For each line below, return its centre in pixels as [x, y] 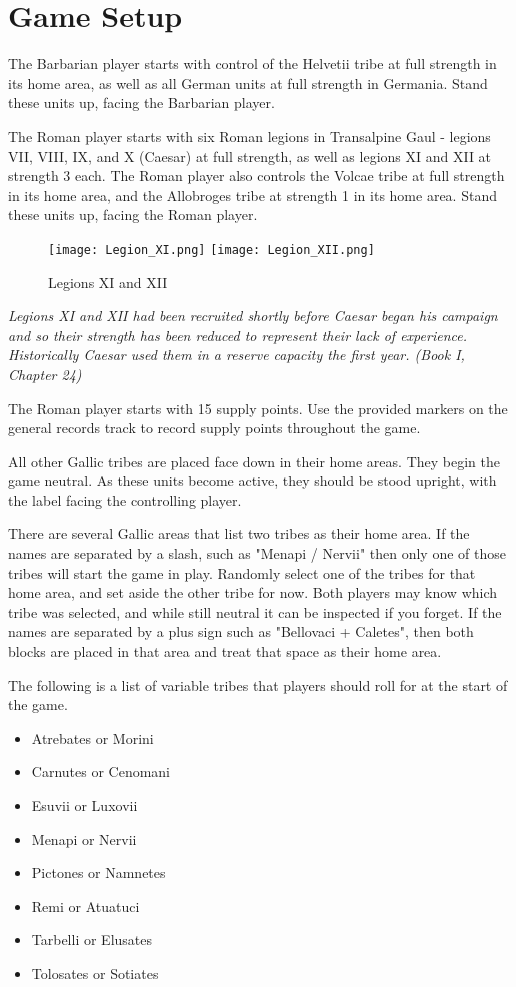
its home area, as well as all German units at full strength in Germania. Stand [248, 82]
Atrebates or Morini [92, 737]
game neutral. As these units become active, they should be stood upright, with [252, 480]
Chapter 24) [45, 373]
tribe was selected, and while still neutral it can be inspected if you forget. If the [255, 611]
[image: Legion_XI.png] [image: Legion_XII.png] [211, 249]
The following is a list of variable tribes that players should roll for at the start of [258, 684]
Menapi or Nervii [84, 838]
